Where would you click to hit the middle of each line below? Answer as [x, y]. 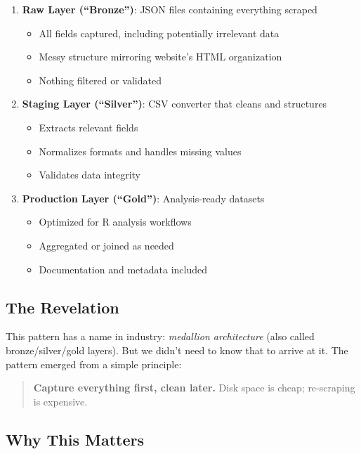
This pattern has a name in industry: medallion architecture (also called [160, 336]
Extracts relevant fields [88, 127]
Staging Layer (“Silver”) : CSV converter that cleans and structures [175, 104]
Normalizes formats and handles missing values [140, 151]
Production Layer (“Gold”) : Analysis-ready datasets [143, 198]
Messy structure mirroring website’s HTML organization [160, 57]
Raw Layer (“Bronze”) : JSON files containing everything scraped [170, 9]
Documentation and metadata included [123, 269]
